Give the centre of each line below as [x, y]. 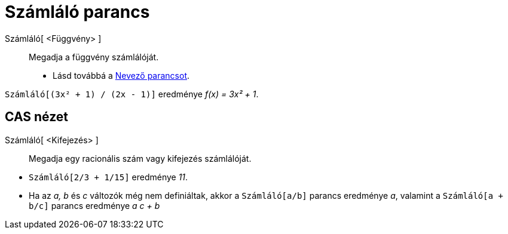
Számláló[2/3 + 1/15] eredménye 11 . [108, 177]
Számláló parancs [77, 12]
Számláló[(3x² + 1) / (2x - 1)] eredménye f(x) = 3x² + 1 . [132, 94]
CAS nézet [37, 117]
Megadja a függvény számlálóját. [94, 57]
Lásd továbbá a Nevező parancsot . [121, 75]
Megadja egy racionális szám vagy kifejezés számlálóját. [140, 158]
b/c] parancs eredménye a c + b [94, 205]
